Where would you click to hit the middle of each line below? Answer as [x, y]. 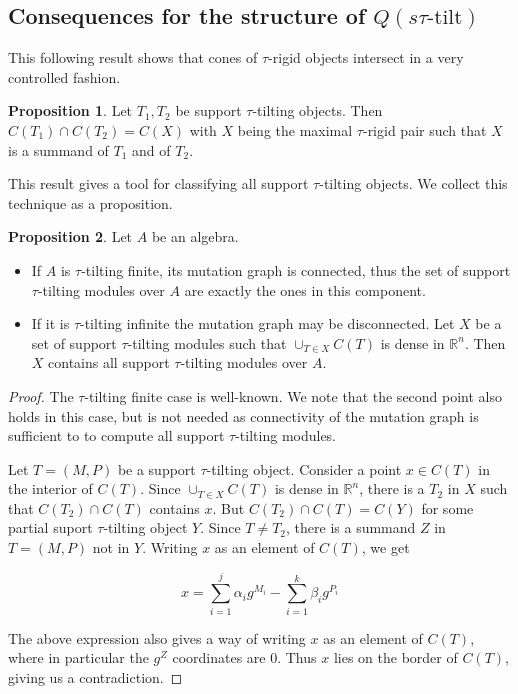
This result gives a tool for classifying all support [158, 183]
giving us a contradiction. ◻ [95, 676]
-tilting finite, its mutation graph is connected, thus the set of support [296, 269]
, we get [385, 547]
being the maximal [295, 129]
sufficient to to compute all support [116, 435]
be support [208, 110]
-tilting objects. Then [317, 110]
